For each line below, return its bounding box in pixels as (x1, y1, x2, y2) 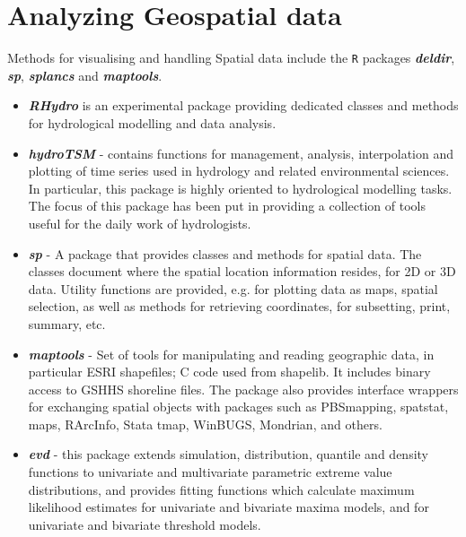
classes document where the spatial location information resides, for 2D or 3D (28, 262, 456, 281)
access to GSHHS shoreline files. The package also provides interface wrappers (28, 379, 459, 398)
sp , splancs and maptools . (7, 65, 163, 84)
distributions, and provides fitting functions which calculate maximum (28, 480, 415, 498)
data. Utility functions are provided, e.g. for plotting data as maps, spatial (28, 279, 438, 298)
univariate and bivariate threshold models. (28, 515, 261, 533)
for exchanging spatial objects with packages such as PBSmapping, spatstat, (28, 397, 449, 416)
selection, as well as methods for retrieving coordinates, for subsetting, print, (28, 297, 451, 316)
